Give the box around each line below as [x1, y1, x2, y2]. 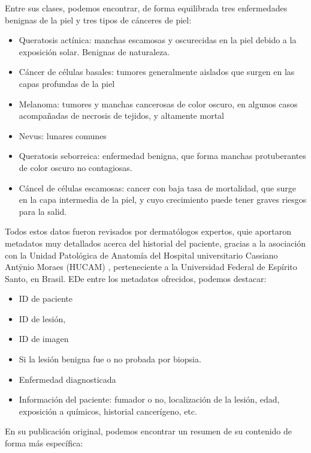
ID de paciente [19, 292, 73, 305]
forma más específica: [5, 437, 83, 449]
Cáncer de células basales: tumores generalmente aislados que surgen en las [19, 65, 295, 78]
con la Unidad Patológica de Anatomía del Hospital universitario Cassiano [5, 248, 278, 261]
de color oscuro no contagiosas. [19, 161, 132, 173]
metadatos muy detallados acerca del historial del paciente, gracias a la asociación [5, 236, 306, 249]
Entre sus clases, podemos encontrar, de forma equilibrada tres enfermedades [5, 2, 288, 14]
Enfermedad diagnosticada [19, 373, 116, 385]
